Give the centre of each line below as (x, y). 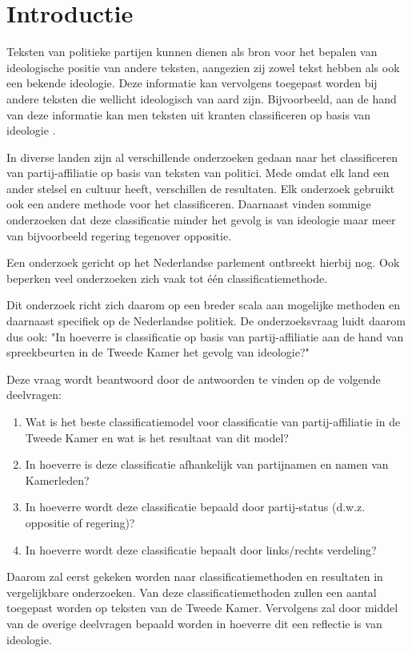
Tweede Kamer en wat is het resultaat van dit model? (157, 437)
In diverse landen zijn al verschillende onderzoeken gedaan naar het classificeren (202, 157)
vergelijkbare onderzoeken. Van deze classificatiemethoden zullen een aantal (192, 592)
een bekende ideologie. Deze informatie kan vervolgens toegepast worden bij (192, 83)
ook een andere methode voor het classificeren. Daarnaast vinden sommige (189, 204)
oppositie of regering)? (80, 522)
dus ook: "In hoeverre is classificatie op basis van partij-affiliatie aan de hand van (205, 336)
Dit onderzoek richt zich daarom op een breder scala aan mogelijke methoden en (203, 305)
